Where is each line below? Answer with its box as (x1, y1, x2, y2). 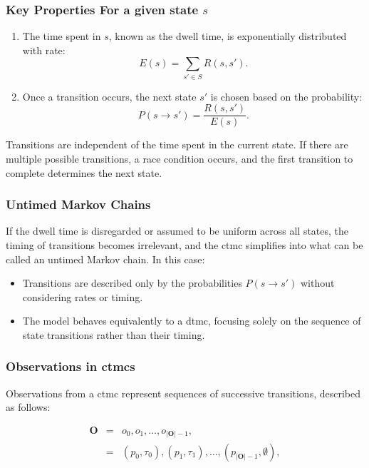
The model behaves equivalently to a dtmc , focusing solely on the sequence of (22, 313, 361, 328)
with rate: (22, 42, 66, 57)
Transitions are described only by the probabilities (22, 275, 242, 290)
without (300, 275, 335, 290)
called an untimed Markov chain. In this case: (6, 251, 205, 266)
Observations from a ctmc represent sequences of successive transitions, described (6, 385, 361, 400)
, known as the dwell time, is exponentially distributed (108, 29, 347, 44)
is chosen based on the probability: (210, 88, 363, 103)
